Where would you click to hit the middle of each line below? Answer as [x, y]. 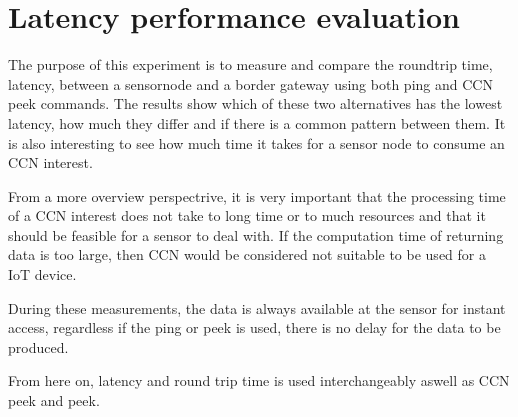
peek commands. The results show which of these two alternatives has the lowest [255, 103]
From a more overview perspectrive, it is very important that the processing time [257, 195]
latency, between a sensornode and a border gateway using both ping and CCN [250, 83]
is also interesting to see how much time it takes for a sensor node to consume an [256, 142]
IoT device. [42, 274]
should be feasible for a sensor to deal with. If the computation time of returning [256, 234]
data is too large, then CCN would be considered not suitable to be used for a [247, 254]
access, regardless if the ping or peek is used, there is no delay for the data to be [254, 327]
